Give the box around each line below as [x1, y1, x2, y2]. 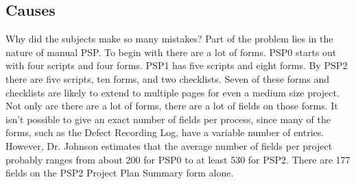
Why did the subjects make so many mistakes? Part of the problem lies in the [5, 31, 333, 46]
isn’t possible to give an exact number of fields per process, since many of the [5, 111, 331, 126]
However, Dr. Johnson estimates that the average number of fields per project [5, 138, 333, 153]
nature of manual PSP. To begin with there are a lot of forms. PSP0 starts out [5, 44, 337, 59]
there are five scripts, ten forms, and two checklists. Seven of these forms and [5, 71, 330, 86]
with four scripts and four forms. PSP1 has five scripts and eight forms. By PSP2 [5, 58, 348, 73]
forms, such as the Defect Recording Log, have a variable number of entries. [5, 125, 324, 140]
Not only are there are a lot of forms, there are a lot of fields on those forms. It [5, 98, 338, 113]
